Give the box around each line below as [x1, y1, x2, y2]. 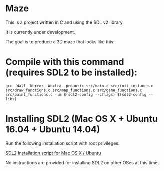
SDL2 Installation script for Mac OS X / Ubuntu [5, 150, 101, 156]
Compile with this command [5, 56, 124, 68]
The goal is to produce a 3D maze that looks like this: [5, 38, 115, 45]
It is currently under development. [5, 29, 75, 35]
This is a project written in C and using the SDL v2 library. [5, 19, 124, 25]
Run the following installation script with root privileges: [5, 140, 120, 146]
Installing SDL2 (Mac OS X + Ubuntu [5, 113, 158, 125]
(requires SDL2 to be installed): [5, 67, 138, 78]
